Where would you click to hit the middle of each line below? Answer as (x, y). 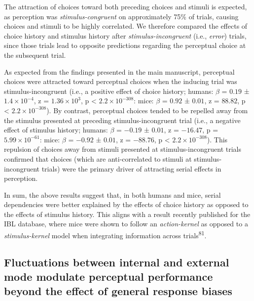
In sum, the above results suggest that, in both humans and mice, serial (112, 194)
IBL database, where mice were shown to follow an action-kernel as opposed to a (126, 224)
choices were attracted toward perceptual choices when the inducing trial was (121, 81)
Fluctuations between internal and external (117, 262)
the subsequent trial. (35, 55)
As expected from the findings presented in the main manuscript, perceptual (119, 71)
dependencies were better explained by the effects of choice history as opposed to (126, 204)
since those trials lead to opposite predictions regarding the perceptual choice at (125, 45)
